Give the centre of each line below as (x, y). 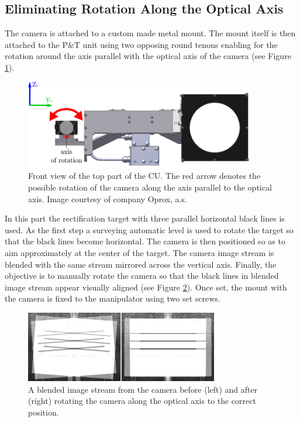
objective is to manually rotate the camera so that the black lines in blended (142, 276)
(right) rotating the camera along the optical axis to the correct (142, 401)
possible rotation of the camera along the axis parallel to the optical (150, 187)
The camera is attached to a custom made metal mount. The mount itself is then (150, 33)
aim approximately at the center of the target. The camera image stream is (139, 252)
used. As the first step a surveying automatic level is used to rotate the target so (149, 229)
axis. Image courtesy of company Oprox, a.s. (108, 198)
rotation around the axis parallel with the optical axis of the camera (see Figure (148, 56)
